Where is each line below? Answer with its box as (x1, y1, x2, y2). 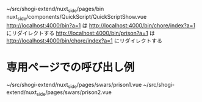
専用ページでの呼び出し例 (6, 60, 135, 74)
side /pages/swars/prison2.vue (36, 89, 112, 98)
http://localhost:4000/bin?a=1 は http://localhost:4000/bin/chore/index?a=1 (6, 21, 196, 29)
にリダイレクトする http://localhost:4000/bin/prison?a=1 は (6, 29, 156, 36)
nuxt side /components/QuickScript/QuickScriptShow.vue (6, 13, 147, 22)
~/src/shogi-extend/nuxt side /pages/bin (6, 5, 104, 14)
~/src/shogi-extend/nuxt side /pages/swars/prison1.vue (6, 81, 142, 90)
